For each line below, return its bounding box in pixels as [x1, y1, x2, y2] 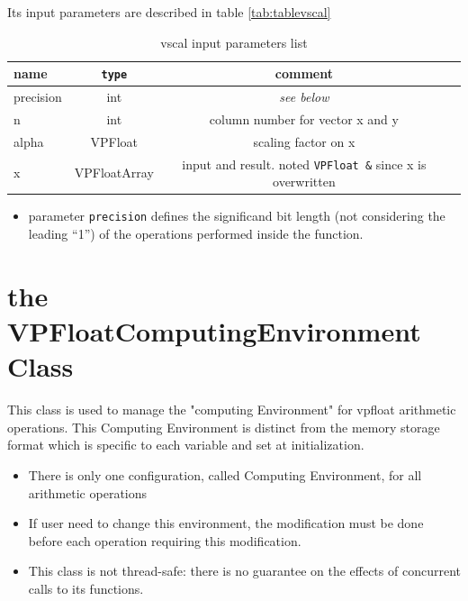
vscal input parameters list [160, 32, 308, 51]
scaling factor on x [253, 132, 355, 150]
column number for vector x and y [209, 109, 399, 128]
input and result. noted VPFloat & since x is [182, 154, 427, 173]
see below [279, 87, 329, 106]
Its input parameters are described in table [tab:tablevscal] [7, 3, 331, 21]
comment [274, 64, 333, 83]
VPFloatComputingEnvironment [7, 313, 421, 349]
